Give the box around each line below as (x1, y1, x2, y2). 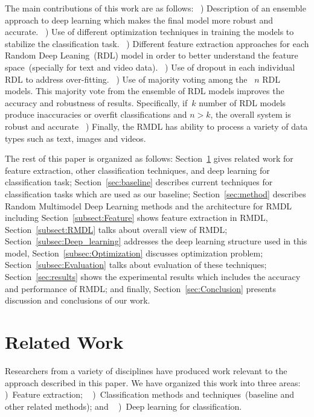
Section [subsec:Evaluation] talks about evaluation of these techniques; (5, 258, 267, 271)
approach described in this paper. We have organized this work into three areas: (5, 376, 301, 389)
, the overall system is (210, 108, 291, 121)
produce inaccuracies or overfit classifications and (5, 108, 187, 121)
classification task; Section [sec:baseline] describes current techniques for (5, 176, 273, 188)
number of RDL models (199, 96, 286, 109)
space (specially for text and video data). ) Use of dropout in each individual (5, 60, 295, 73)
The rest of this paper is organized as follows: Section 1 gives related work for (5, 152, 293, 165)
